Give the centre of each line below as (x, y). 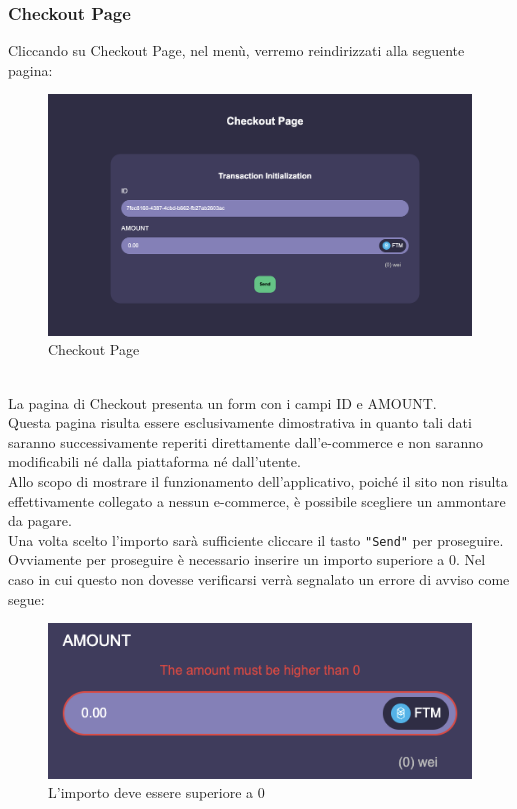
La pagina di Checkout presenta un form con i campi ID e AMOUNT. (222, 402)
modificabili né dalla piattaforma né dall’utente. (154, 461)
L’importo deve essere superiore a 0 (156, 792)
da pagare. (40, 520)
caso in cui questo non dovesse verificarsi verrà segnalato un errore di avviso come (259, 578)
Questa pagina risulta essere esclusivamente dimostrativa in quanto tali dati (240, 422)
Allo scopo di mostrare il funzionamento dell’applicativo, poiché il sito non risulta (258, 480)
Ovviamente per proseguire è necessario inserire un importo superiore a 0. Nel (247, 559)
